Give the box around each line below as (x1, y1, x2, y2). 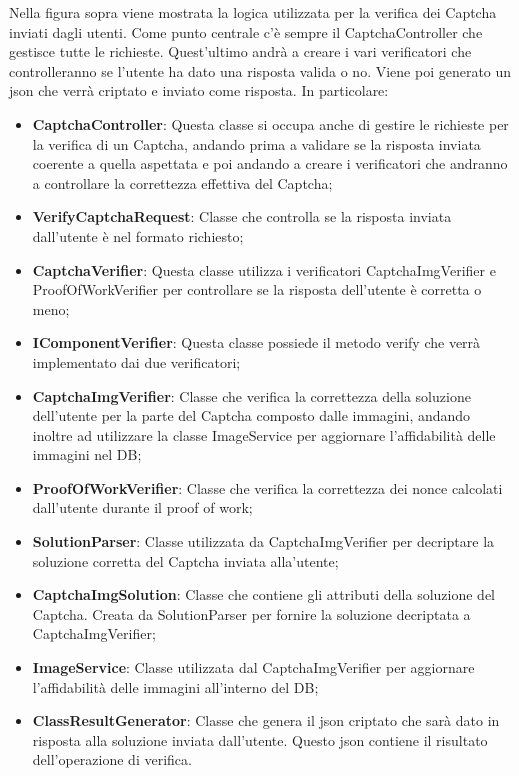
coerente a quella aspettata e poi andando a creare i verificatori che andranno (32, 153, 508, 174)
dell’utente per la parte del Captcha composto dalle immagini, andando (32, 405, 471, 426)
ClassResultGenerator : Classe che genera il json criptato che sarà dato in (32, 710, 500, 731)
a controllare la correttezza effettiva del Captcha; (32, 172, 333, 193)
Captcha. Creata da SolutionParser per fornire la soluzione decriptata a (32, 603, 471, 624)
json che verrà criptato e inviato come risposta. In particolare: (9, 80, 389, 101)
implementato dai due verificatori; (32, 351, 241, 372)
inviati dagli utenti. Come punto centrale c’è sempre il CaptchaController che (9, 21, 483, 42)
